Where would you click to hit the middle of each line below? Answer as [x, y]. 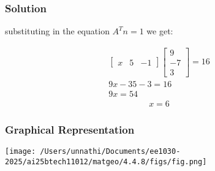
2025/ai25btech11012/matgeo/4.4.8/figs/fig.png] [106, 161]
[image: [21, 152]
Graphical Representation [70, 129]
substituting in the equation [57, 31]
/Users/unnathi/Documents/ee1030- [110, 152]
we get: [160, 31]
